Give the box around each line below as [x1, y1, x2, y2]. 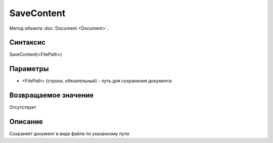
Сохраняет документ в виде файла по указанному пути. [9, 131, 131, 137]
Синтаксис [9, 38, 45, 47]
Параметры [9, 64, 49, 73]
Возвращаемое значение [9, 91, 94, 100]
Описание [9, 117, 43, 126]
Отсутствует [9, 104, 36, 110]
